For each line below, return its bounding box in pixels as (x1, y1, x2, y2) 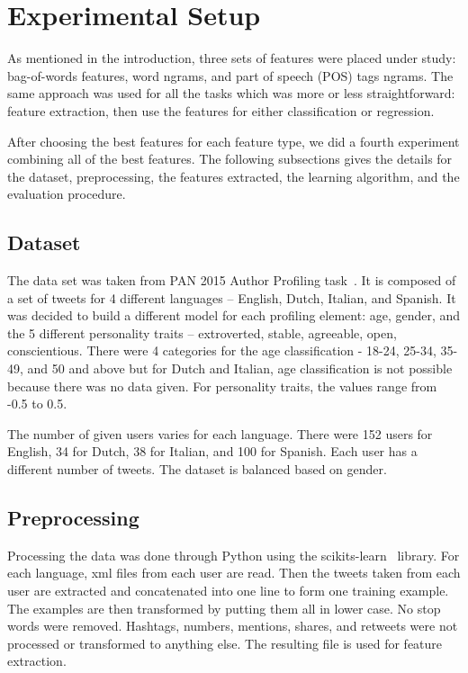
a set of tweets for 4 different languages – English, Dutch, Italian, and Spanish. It (7, 288, 456, 307)
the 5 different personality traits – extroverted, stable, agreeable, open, (7, 323, 397, 342)
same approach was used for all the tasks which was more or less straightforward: (7, 84, 455, 103)
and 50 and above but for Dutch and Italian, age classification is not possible (27, 359, 453, 378)
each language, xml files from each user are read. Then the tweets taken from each (7, 563, 461, 582)
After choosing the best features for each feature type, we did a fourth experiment (7, 131, 460, 150)
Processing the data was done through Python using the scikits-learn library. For (7, 545, 460, 564)
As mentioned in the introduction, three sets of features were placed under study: (7, 49, 456, 67)
